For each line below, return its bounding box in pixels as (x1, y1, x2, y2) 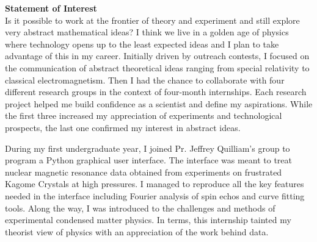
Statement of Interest (5, 2, 97, 14)
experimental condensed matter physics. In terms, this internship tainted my (5, 213, 291, 226)
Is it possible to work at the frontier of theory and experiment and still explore (5, 13, 300, 26)
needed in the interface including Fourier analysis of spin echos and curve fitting (5, 189, 305, 202)
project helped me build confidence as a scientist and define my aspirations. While (5, 97, 313, 110)
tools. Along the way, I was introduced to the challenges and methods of (5, 201, 275, 214)
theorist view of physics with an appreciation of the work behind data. (5, 225, 269, 238)
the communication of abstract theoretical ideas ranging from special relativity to (5, 61, 310, 74)
